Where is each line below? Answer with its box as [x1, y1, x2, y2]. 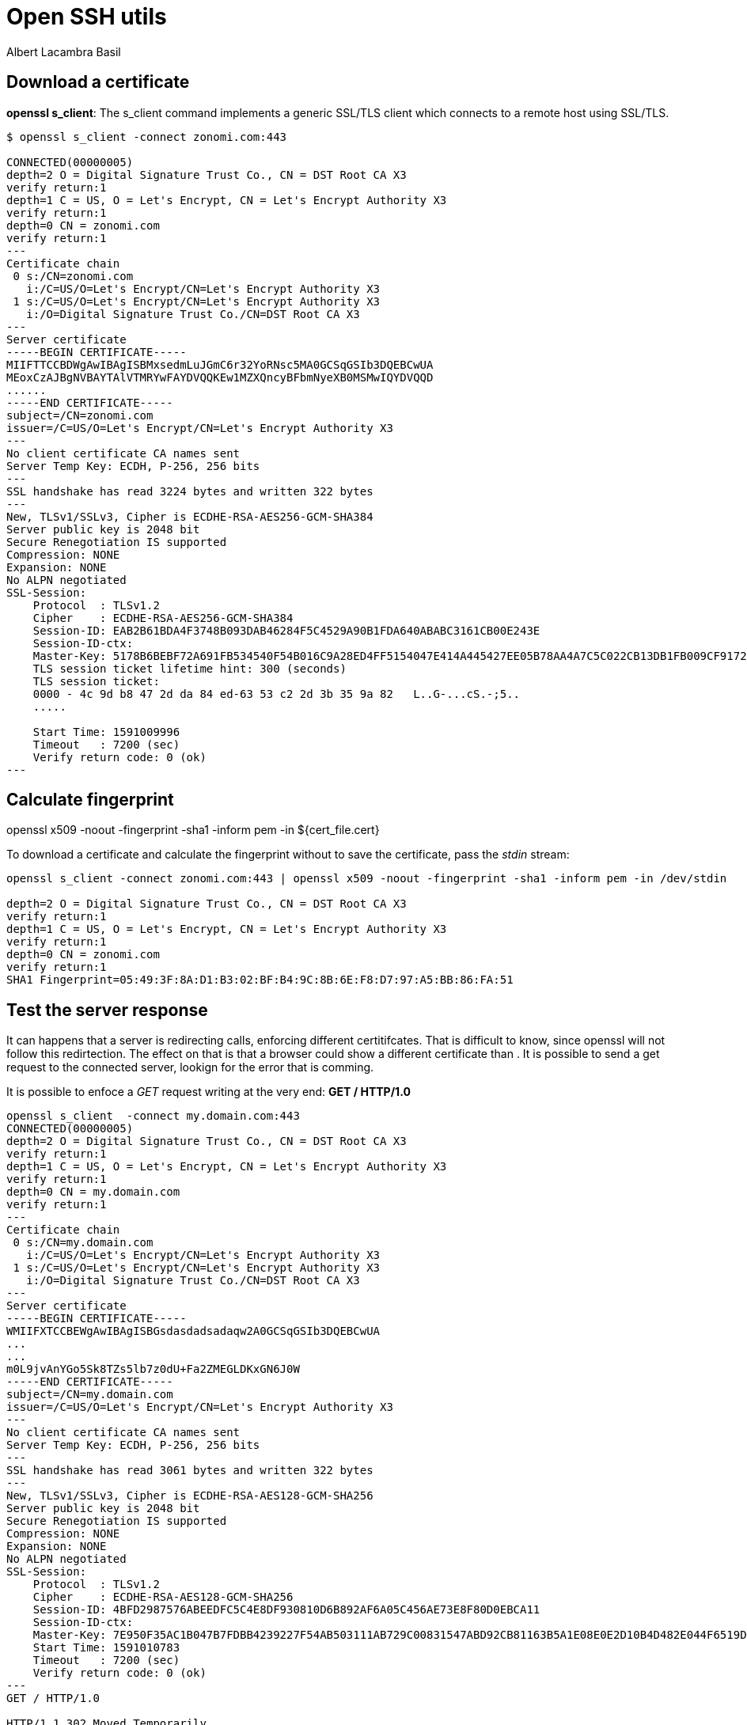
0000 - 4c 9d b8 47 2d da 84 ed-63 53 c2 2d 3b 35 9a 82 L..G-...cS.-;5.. [32, 687, 521, 700]
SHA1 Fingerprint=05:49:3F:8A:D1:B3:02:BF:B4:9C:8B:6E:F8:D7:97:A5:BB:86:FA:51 [6, 973, 514, 987]
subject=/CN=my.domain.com [6, 1388, 173, 1401]
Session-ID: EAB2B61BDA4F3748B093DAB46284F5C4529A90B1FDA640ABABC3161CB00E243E [32, 624, 540, 637]
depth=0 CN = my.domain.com [6, 1185, 180, 1199]
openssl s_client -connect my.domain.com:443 [6, 1109, 300, 1123]
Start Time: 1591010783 [32, 1641, 180, 1655]
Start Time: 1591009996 [32, 725, 180, 738]
